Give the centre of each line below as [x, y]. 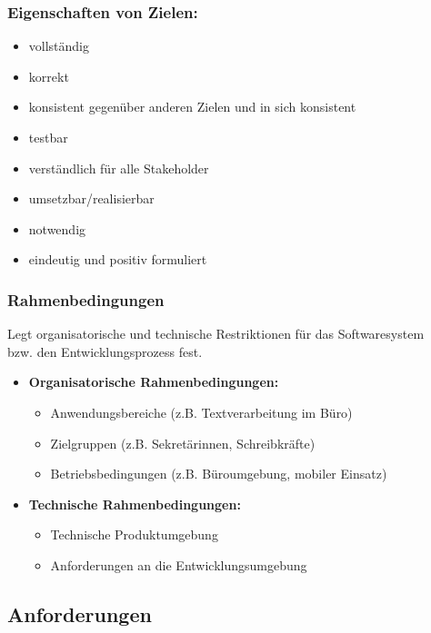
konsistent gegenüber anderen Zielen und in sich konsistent [192, 107]
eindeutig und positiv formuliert [118, 259]
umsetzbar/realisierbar [91, 198]
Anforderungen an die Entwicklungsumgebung [179, 564]
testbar [48, 137]
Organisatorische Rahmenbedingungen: [154, 382]
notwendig [57, 228]
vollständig [59, 46]
